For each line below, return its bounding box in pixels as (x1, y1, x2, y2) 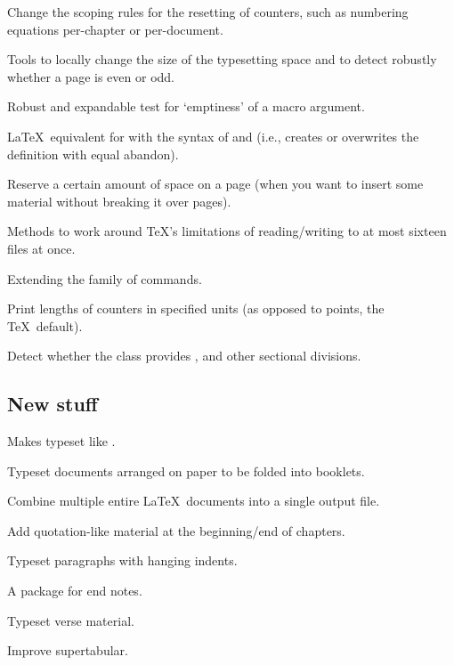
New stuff (7, 390, 98, 418)
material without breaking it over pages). (7, 191, 231, 210)
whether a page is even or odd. (7, 67, 174, 85)
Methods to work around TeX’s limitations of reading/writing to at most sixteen (7, 222, 447, 240)
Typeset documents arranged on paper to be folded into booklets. (7, 461, 365, 480)
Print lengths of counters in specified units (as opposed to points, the (7, 299, 385, 318)
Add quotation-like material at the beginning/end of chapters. (7, 521, 345, 539)
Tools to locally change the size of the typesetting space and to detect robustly (7, 50, 437, 69)
